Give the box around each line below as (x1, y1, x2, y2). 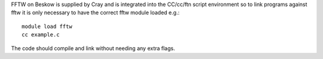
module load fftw (22, 23, 72, 30)
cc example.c (22, 32, 60, 38)
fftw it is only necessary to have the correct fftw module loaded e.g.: (11, 9, 179, 16)
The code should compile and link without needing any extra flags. (11, 45, 175, 52)
